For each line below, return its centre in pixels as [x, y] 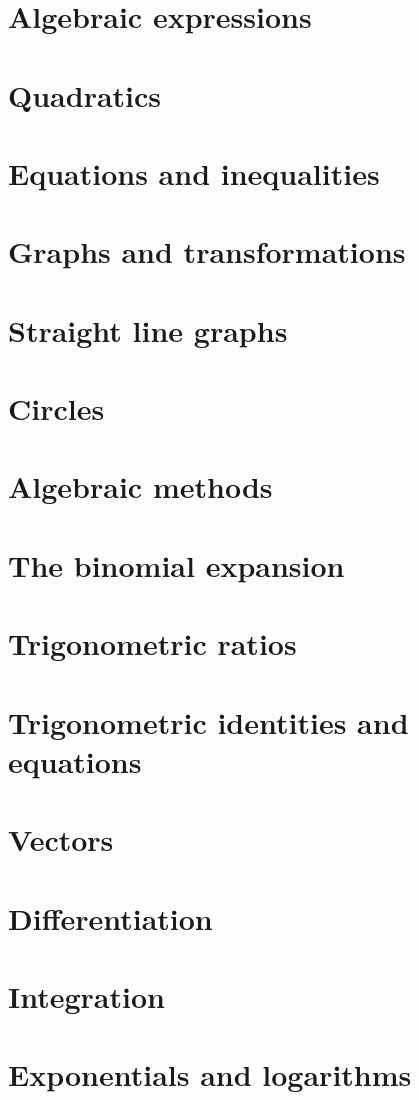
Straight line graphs [148, 329]
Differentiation [110, 917]
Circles [56, 408]
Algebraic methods [140, 486]
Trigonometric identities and [208, 721]
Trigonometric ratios [152, 643]
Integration [86, 995]
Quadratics [85, 94]
